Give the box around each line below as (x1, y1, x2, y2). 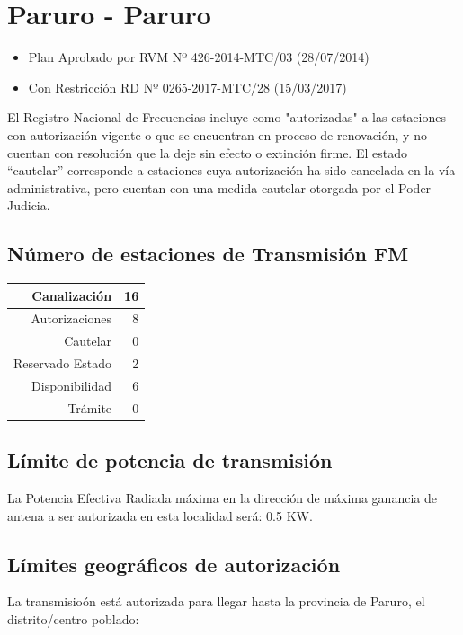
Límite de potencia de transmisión (7, 446, 333, 474)
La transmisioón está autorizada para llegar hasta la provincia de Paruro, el (7, 592, 425, 611)
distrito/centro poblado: (7, 610, 139, 629)
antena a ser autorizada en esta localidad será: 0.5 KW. (7, 506, 313, 525)
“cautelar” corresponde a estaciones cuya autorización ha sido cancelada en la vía (7, 161, 456, 180)
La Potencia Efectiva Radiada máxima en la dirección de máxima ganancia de (7, 489, 437, 507)
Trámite (67, 398, 112, 417)
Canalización (31, 286, 112, 304)
